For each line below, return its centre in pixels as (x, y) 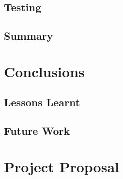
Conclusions (44, 71)
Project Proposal (61, 166)
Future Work (37, 131)
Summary (29, 36)
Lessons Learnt (42, 102)
